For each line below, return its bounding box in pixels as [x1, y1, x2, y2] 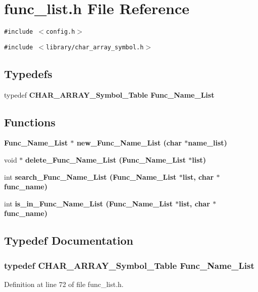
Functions [4, 114, 56, 129]
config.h [46, 28, 75, 36]
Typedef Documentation [4, 233, 133, 248]
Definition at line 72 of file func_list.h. [4, 279, 124, 289]
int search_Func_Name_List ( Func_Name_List [4, 171, 177, 182]
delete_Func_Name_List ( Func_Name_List [25, 155, 186, 165]
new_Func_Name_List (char [76, 137, 182, 148]
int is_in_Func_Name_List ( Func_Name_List [4, 198, 173, 208]
